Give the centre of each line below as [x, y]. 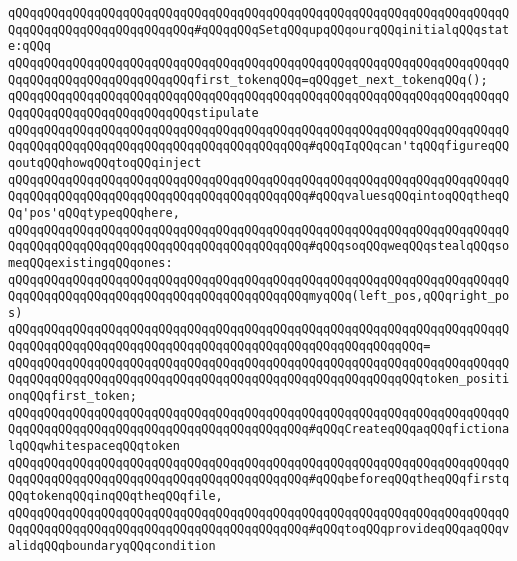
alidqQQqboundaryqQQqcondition [112, 546]
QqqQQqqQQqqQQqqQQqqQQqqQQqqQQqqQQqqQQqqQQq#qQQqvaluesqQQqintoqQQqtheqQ [259, 196]
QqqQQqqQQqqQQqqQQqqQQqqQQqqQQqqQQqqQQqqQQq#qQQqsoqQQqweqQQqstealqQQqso [259, 246]
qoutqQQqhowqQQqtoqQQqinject [105, 162]
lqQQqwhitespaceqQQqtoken [94, 446]
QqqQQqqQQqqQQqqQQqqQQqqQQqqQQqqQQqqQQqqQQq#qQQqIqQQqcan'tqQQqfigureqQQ [259, 146]
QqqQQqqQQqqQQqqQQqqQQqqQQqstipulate [133, 112]
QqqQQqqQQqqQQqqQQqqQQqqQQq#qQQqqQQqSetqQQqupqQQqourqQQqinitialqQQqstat [259, 29]
